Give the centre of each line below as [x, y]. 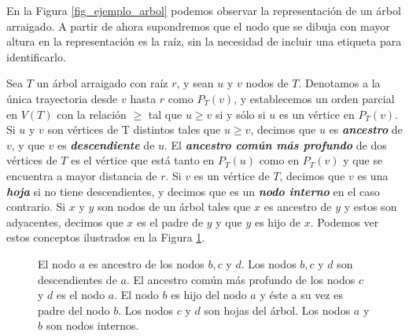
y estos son [370, 207]
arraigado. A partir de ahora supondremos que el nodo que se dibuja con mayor [198, 26]
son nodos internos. [92, 325]
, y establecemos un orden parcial [314, 98]
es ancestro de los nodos [146, 263]
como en [279, 160]
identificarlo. [36, 56]
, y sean [195, 83]
